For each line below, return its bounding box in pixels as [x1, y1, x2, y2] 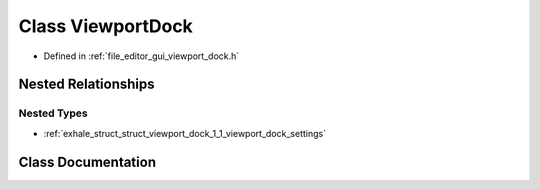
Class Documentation [18, 153, 157, 170]
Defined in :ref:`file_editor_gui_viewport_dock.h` [43, 50, 240, 62]
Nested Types [18, 106, 89, 120]
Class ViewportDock [18, 15, 194, 37]
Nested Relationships [18, 76, 155, 93]
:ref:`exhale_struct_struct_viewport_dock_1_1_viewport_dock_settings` [43, 127, 327, 139]
